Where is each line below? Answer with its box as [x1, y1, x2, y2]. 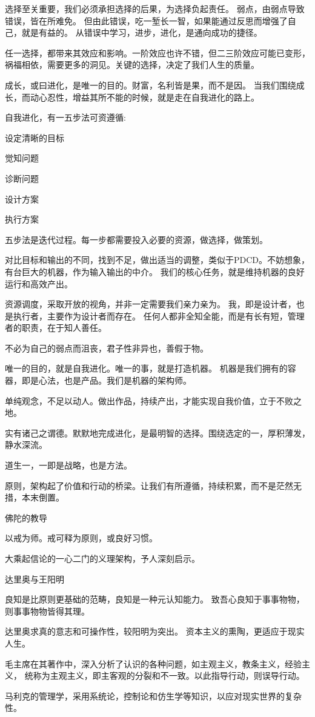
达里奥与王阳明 [5, 572, 64, 585]
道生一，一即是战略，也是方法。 [5, 459, 132, 472]
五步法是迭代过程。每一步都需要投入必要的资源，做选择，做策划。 [5, 233, 268, 245]
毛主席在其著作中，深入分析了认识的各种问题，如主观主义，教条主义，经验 [5, 657, 302, 670]
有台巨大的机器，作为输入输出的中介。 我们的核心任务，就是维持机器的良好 [5, 265, 305, 278]
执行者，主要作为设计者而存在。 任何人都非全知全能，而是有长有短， [13, 309, 288, 322]
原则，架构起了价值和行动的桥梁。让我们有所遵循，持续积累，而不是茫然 [5, 479, 293, 492]
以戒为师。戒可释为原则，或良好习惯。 [5, 532, 157, 544]
